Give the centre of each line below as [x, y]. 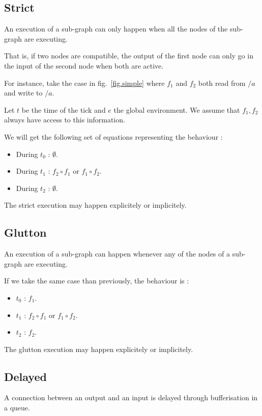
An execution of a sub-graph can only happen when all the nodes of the [116, 29]
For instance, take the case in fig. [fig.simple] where [84, 83]
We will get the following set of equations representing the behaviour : [113, 136]
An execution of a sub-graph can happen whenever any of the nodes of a [117, 254]
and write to [23, 93]
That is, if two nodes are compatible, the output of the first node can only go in [129, 56]
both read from [222, 83]
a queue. [17, 408]
